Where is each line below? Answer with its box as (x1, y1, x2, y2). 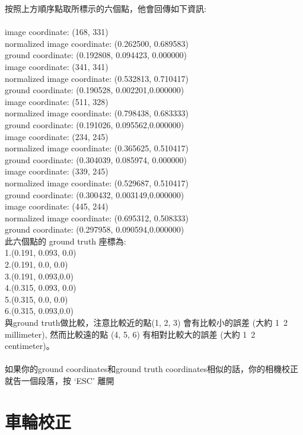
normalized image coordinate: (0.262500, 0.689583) (5, 37, 189, 49)
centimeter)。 (5, 339, 55, 352)
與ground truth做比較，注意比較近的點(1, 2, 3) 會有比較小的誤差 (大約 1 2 (5, 316, 288, 329)
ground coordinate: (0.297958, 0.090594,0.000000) (5, 223, 184, 236)
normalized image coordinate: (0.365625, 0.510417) (5, 142, 189, 154)
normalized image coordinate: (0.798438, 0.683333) (5, 107, 189, 119)
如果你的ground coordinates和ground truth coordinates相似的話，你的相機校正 (5, 363, 299, 375)
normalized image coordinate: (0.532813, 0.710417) (5, 72, 189, 84)
